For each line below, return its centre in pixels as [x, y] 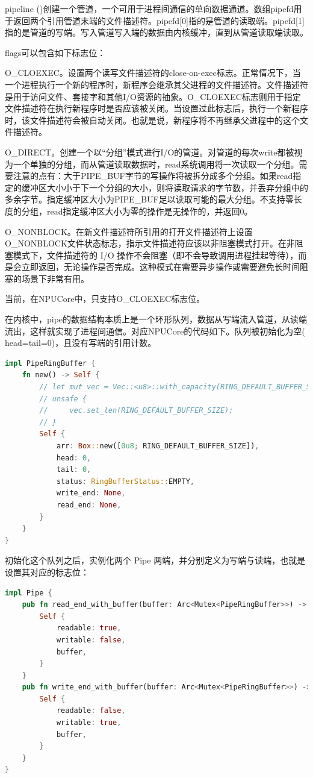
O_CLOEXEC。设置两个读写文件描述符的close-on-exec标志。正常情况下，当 [153, 73]
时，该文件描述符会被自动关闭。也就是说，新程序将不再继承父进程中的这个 [152, 120]
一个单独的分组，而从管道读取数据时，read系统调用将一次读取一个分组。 [156, 164]
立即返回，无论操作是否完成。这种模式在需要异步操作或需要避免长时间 [160, 267]
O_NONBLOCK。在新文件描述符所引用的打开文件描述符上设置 [129, 231]
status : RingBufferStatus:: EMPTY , [126, 481]
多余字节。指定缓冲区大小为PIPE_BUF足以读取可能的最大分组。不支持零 [149, 199]
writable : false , [91, 640]
